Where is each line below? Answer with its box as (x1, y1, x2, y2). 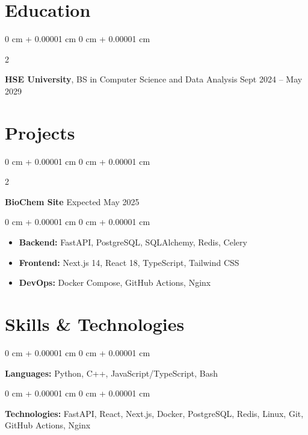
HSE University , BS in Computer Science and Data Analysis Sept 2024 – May (5, 73, 303, 85)
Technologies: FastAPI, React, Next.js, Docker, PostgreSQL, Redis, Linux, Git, (5, 407, 304, 419)
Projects (5, 120, 75, 144)
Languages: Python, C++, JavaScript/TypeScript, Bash (5, 366, 218, 379)
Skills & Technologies (5, 311, 185, 336)
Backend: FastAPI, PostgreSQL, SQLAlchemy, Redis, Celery (19, 236, 247, 248)
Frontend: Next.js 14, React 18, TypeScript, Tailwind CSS (19, 256, 239, 268)
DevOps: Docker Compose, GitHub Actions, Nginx (19, 276, 211, 289)
